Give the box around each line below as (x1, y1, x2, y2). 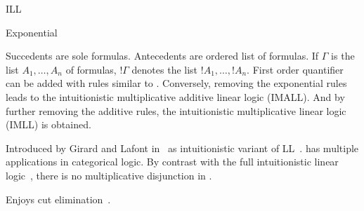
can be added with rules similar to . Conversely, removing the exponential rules (6, 76, 347, 90)
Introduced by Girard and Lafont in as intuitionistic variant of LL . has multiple (6, 140, 359, 155)
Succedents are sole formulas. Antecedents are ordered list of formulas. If (6, 48, 319, 63)
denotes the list (131, 62, 198, 76)
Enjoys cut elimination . (6, 191, 111, 206)
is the (331, 48, 355, 63)
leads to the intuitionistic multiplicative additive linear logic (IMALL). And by (6, 89, 345, 104)
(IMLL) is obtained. (6, 117, 91, 132)
